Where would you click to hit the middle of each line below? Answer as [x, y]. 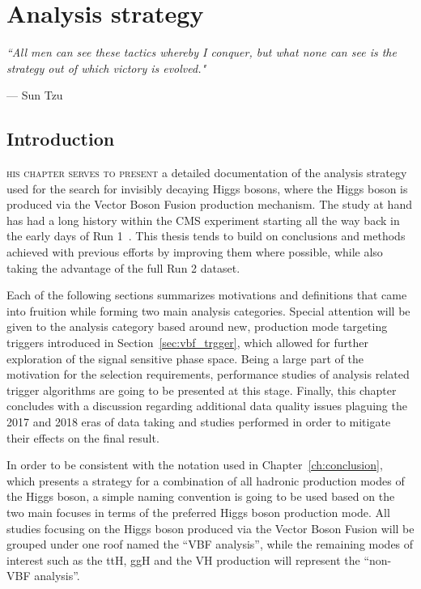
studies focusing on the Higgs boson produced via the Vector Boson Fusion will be [210, 528]
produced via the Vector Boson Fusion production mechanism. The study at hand [209, 204]
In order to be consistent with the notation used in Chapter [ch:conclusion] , [195, 465]
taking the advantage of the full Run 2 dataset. [123, 267]
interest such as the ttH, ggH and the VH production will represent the [183, 559]
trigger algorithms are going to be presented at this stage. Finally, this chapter [202, 390]
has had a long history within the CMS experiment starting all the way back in [203, 220]
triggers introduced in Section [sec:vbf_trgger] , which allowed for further [187, 343]
